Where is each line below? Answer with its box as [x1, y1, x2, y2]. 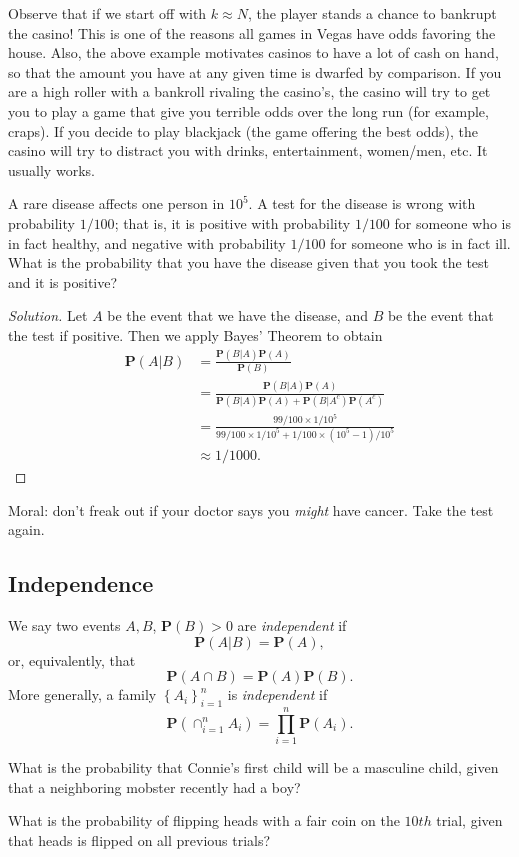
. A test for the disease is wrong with [248, 193, 476, 214]
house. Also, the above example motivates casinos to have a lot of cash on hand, [8, 42, 499, 63]
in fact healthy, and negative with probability [8, 232, 286, 253]
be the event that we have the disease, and [107, 305, 368, 326]
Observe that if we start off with [8, 3, 207, 23]
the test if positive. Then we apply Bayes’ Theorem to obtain [8, 324, 383, 345]
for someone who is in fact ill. [330, 232, 511, 253]
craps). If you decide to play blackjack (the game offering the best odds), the [8, 120, 479, 141]
